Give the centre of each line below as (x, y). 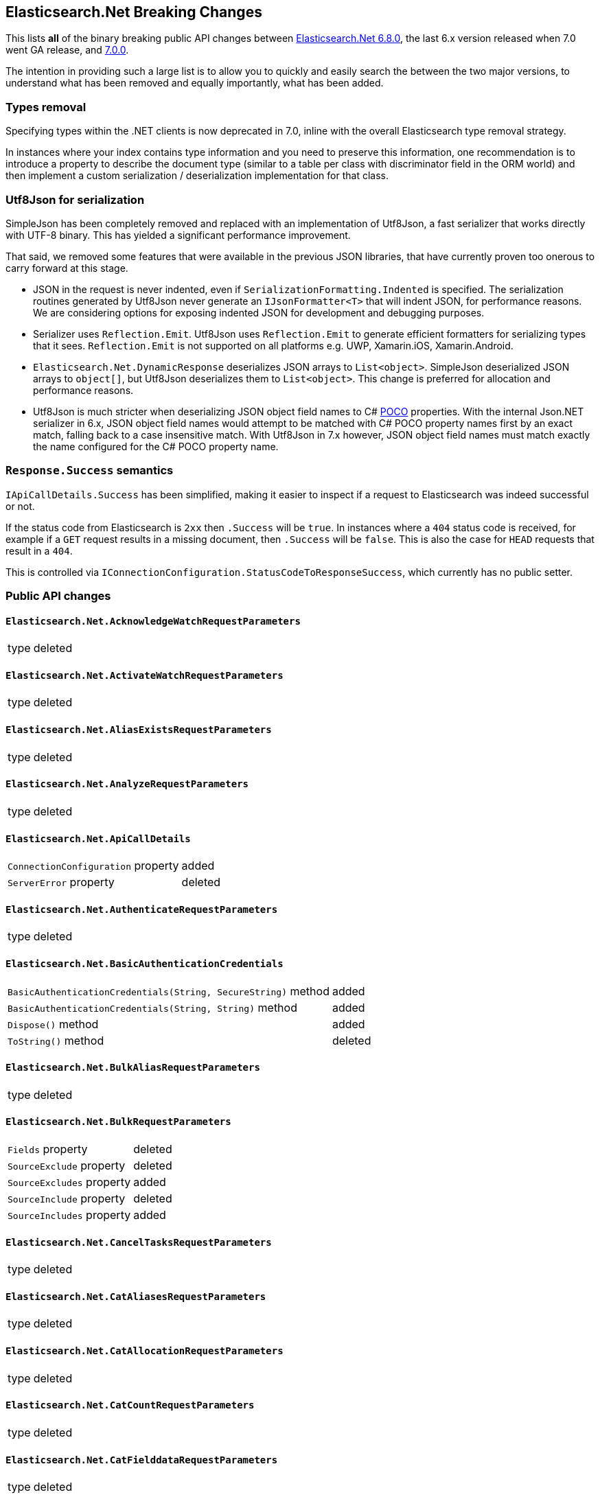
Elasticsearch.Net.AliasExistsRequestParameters (139, 730)
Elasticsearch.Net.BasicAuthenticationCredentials (145, 963)
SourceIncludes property (69, 1215)
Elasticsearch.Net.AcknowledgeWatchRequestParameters (153, 621)
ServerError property (61, 882)
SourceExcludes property (69, 1182)
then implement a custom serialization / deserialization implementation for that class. (197, 176)
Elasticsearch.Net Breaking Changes (134, 12)
